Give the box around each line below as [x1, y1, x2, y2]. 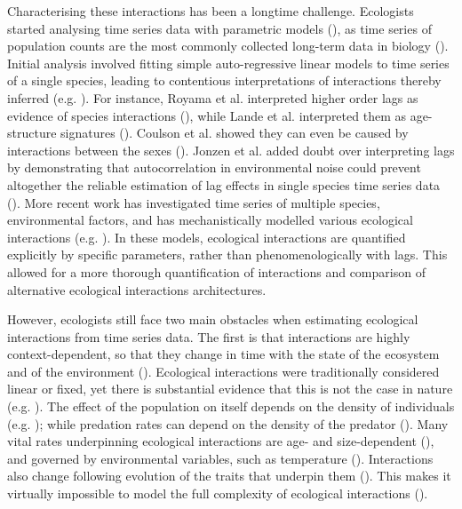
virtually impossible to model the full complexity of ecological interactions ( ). [7, 484, 428, 503]
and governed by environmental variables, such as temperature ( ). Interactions [7, 449, 434, 467]
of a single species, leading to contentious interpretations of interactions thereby [7, 71, 442, 90]
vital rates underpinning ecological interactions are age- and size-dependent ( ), [7, 432, 434, 450]
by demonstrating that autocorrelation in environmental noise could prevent [7, 158, 421, 177]
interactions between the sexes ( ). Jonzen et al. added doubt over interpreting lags [7, 140, 455, 159]
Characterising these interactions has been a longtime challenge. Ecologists [7, 2, 414, 20]
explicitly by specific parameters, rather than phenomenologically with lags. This [7, 245, 448, 264]
